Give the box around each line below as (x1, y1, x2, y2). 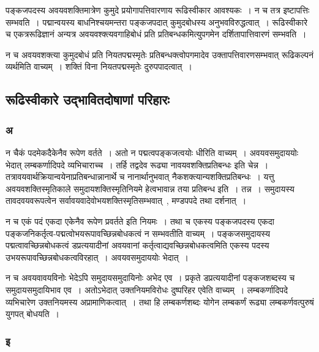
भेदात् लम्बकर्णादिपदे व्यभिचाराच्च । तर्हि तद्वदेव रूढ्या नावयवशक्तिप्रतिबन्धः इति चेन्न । (6, 158, 269, 171)
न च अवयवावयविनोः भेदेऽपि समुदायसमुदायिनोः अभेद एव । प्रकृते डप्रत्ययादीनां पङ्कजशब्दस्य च (6, 271, 295, 284)
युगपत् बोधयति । (6, 307, 59, 320)
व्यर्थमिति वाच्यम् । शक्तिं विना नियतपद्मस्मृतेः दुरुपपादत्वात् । (6, 60, 192, 73)
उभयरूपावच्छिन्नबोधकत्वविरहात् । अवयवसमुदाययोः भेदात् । (6, 250, 189, 263)
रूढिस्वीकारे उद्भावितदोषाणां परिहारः (6, 90, 170, 109)
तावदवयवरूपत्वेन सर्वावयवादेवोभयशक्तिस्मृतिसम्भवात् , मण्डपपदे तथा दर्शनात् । (6, 194, 247, 207)
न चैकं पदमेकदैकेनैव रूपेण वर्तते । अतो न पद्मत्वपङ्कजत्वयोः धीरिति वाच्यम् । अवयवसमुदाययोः (6, 146, 299, 159)
